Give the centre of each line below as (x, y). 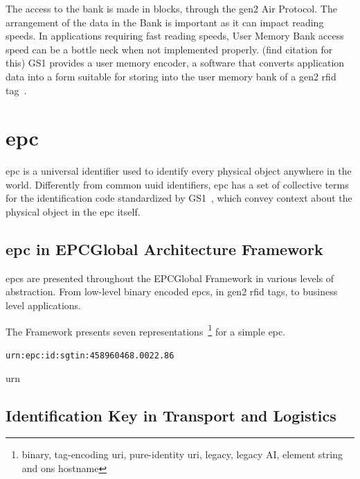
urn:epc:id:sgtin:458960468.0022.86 (90, 355)
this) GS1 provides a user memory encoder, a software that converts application (175, 63)
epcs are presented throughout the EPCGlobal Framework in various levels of (170, 278)
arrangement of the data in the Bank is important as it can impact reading (165, 22)
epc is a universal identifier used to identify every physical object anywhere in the (179, 171)
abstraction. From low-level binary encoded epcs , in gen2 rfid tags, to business (172, 291)
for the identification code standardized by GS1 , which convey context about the (179, 198)
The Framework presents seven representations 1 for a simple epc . (146, 330)
